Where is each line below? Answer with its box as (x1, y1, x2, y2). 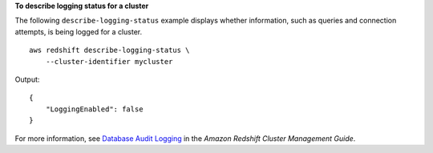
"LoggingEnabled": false (45, 104, 144, 114)
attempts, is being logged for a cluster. (14, 26, 143, 36)
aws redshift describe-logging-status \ (29, 46, 190, 55)
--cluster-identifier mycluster (45, 57, 173, 66)
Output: (14, 74, 40, 84)
